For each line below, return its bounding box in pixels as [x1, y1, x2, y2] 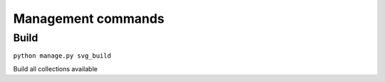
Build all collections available [13, 64, 98, 73]
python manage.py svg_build [13, 52, 112, 60]
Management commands [13, 11, 165, 26]
